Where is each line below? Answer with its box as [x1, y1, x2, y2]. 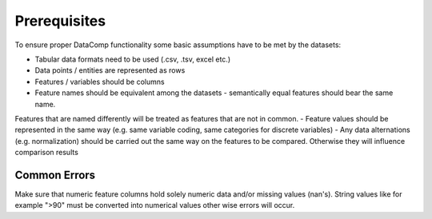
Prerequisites [14, 12, 106, 30]
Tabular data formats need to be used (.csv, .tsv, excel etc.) [34, 54, 231, 64]
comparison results [14, 148, 79, 157]
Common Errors [14, 168, 96, 181]
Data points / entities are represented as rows [34, 66, 186, 75]
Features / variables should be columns [34, 77, 165, 86]
